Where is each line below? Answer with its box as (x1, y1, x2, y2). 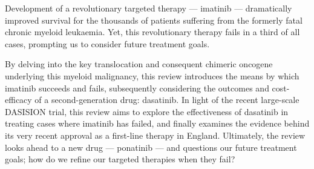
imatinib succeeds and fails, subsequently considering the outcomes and (5, 81, 269, 94)
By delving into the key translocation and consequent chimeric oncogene (5, 58, 273, 70)
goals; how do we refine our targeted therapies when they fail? (5, 153, 235, 165)
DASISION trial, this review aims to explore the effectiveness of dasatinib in (5, 105, 289, 118)
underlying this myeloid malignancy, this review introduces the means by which (5, 69, 299, 82)
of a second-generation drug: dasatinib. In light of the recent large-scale (34, 93, 299, 106)
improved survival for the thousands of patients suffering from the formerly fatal (5, 13, 303, 26)
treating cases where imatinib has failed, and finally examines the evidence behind (5, 117, 310, 130)
